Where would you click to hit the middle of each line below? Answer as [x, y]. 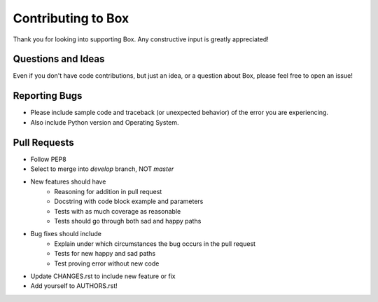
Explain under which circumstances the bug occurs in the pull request [155, 243]
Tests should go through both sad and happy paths [128, 221]
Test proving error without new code [107, 263]
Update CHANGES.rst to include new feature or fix [103, 276]
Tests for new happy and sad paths [105, 254]
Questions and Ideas [59, 59]
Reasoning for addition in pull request [108, 191]
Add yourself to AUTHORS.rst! [74, 286]
